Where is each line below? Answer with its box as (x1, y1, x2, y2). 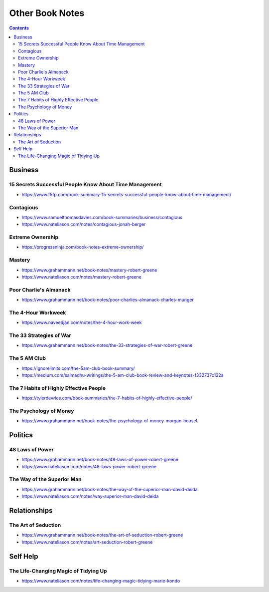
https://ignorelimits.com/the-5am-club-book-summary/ (21, 365, 135, 371)
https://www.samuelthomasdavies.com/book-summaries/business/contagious (21, 214, 183, 220)
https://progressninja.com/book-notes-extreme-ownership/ (21, 244, 144, 250)
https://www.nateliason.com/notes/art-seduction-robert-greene (21, 539, 153, 545)
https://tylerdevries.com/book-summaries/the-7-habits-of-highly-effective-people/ (21, 395, 193, 401)
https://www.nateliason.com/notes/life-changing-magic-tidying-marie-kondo (21, 578, 180, 584)
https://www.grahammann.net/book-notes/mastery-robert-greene (21, 267, 157, 273)
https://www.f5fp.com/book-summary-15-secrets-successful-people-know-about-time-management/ (21, 191, 232, 197)
